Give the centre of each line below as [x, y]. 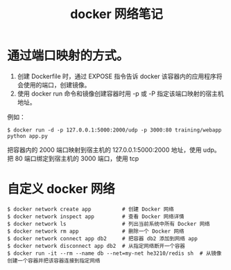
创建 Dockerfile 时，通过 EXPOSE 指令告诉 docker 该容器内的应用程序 [117, 76]
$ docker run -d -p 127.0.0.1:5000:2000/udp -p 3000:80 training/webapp [114, 130]
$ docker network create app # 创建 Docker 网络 [91, 209]
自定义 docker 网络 [61, 189]
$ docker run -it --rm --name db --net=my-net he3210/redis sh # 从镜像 [114, 253]
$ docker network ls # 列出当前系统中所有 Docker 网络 [109, 224]
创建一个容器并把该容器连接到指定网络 [54, 260]
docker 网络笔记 [117, 14]
